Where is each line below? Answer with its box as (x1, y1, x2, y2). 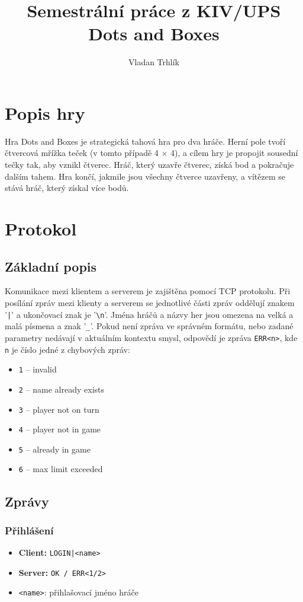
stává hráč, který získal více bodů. (5, 181, 129, 194)
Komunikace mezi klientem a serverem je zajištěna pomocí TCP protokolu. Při (5, 285, 291, 297)
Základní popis (5, 257, 97, 275)
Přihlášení (5, 523, 54, 537)
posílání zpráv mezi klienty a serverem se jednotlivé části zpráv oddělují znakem (5, 296, 295, 308)
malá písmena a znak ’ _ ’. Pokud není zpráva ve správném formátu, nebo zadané (5, 320, 294, 332)
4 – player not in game (18, 423, 101, 435)
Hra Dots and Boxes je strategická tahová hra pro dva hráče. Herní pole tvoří (5, 135, 286, 147)
